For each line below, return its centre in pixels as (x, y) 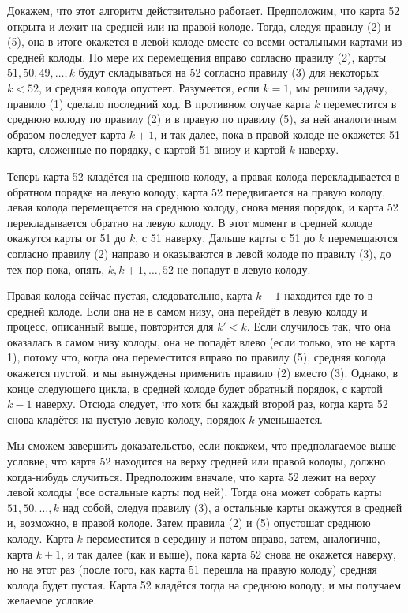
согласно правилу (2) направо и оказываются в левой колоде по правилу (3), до (199, 253)
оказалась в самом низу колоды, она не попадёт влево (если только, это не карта (201, 341)
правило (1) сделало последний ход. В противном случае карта (159, 103)
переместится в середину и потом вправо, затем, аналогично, (233, 538)
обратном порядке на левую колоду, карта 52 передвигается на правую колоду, (197, 191)
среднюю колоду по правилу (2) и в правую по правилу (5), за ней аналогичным (202, 119)
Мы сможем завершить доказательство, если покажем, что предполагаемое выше (202, 445)
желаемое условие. (52, 600)
